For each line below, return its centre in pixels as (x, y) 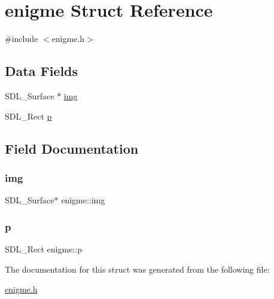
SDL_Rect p (28, 116)
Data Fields (42, 71)
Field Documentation (72, 148)
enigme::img (83, 200)
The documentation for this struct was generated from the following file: (137, 269)
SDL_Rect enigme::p (43, 248)
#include (22, 39)
